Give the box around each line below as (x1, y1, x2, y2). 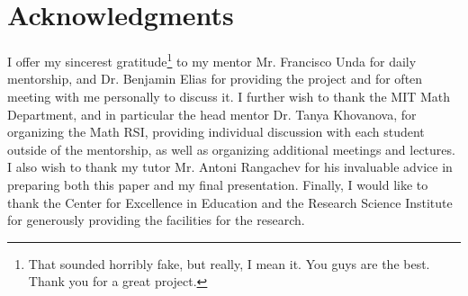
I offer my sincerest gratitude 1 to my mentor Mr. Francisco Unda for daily (7, 49, 417, 70)
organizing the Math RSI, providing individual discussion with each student (7, 122, 425, 141)
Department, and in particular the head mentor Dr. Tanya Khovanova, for (7, 104, 417, 123)
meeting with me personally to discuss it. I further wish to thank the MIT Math (7, 86, 451, 105)
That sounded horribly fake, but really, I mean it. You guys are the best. (28, 254, 430, 273)
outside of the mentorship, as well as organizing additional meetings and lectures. (7, 139, 455, 158)
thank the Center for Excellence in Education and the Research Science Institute (7, 193, 453, 211)
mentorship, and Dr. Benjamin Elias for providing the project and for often (7, 69, 423, 88)
